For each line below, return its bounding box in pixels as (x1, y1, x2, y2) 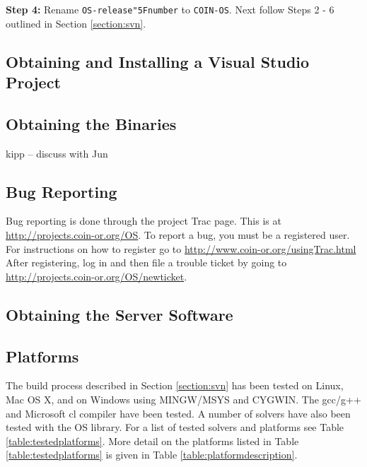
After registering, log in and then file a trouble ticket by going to (6, 255, 287, 270)
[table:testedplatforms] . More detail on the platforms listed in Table (6, 433, 299, 448)
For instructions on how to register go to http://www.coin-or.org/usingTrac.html (6, 241, 356, 256)
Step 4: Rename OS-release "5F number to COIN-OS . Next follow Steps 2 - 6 (6, 2, 334, 16)
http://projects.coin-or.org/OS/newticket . (6, 268, 187, 283)
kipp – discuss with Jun (6, 146, 108, 160)
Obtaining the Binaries (6, 112, 177, 134)
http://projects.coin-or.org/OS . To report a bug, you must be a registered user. (6, 227, 350, 242)
